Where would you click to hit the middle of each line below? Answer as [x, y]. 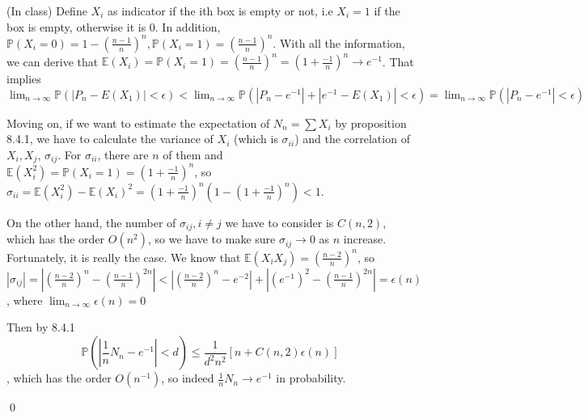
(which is [256, 139]
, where [25, 300]
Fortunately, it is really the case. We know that [124, 257]
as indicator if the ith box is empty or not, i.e [220, 11]
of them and [193, 154]
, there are [123, 154]
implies [24, 79]
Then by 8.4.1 [41, 327]
